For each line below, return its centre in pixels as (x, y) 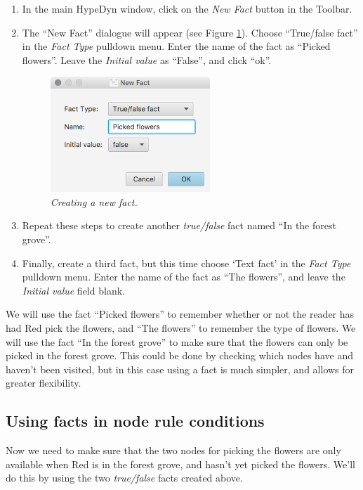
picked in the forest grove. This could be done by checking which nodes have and (179, 355)
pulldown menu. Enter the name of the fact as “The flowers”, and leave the (184, 277)
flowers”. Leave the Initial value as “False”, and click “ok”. (147, 59)
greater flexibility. (44, 383)
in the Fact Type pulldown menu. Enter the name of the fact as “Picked (176, 46)
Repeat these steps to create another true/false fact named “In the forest (179, 225)
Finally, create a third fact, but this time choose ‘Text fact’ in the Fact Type (186, 263)
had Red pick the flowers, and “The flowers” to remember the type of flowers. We (181, 327)
